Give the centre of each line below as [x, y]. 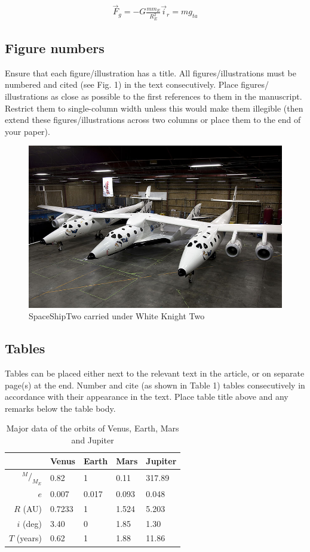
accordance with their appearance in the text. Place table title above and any [147, 397]
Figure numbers [55, 47]
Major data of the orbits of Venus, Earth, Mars [93, 428]
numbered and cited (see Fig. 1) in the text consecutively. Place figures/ [137, 84]
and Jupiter [93, 440]
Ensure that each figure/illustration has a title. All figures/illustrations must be [151, 73]
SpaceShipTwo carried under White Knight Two [117, 316]
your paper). [27, 131]
